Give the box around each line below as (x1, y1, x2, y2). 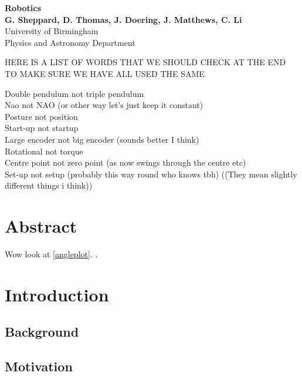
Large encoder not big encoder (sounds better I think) (5, 133, 199, 145)
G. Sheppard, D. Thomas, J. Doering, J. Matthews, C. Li (5, 13, 242, 25)
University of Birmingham (5, 25, 99, 37)
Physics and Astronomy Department (5, 36, 135, 48)
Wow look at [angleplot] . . (5, 248, 98, 260)
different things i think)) (5, 179, 93, 192)
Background (5, 323, 79, 341)
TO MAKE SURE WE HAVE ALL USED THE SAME (5, 67, 205, 79)
